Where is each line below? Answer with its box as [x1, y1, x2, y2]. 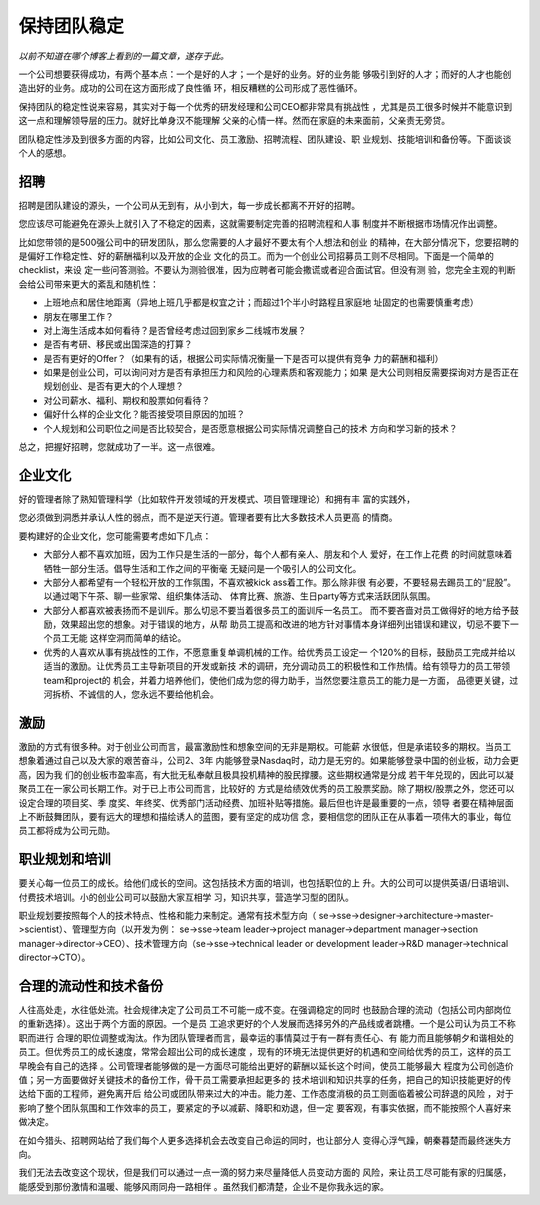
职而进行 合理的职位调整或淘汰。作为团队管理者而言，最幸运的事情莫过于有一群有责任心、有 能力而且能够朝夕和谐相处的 [18, 1031, 514, 1044]
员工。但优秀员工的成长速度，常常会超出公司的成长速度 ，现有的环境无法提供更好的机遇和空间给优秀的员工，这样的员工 [18, 1046, 512, 1058]
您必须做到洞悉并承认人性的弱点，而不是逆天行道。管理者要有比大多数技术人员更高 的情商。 [18, 511, 398, 524]
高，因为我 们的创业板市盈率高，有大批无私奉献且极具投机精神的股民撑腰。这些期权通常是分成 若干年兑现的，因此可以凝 [18, 768, 514, 780]
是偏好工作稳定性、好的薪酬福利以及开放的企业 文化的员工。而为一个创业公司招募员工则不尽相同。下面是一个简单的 [18, 250, 494, 262]
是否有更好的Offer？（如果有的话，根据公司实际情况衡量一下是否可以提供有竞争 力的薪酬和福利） [43, 352, 444, 364]
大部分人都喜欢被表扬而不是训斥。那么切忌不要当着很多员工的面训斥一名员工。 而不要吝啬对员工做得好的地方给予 [43, 604, 510, 616]
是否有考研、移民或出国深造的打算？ [43, 338, 193, 350]
